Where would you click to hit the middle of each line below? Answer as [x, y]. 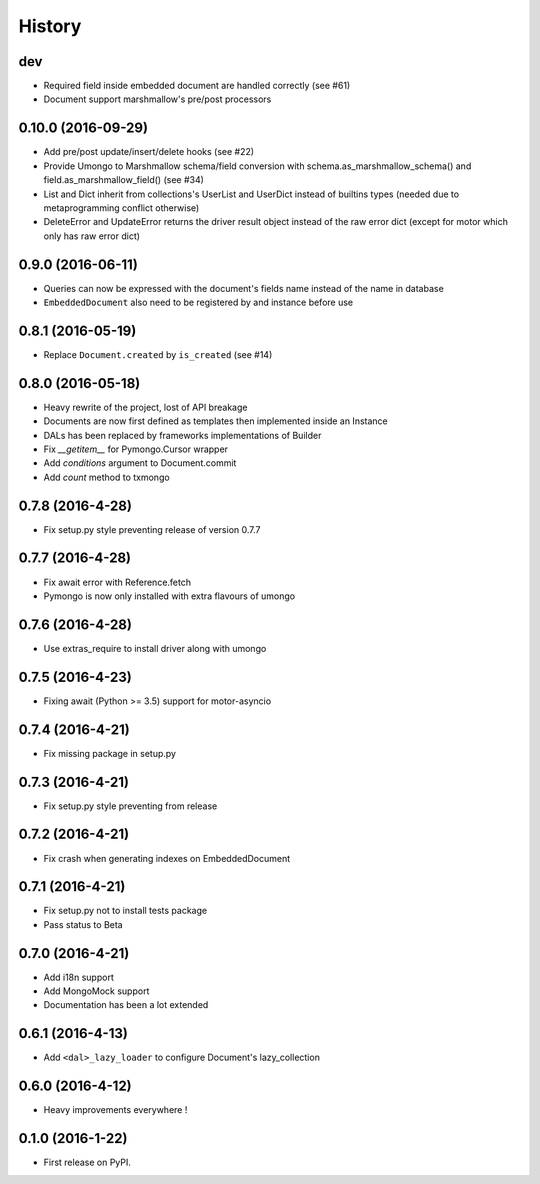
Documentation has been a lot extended [126, 1005]
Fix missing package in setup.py [110, 753]
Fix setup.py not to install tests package [125, 911]
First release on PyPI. [87, 1162]
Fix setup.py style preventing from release [130, 806]
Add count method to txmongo [106, 477]
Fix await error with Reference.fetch [117, 582]
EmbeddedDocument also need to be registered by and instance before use [198, 302]
